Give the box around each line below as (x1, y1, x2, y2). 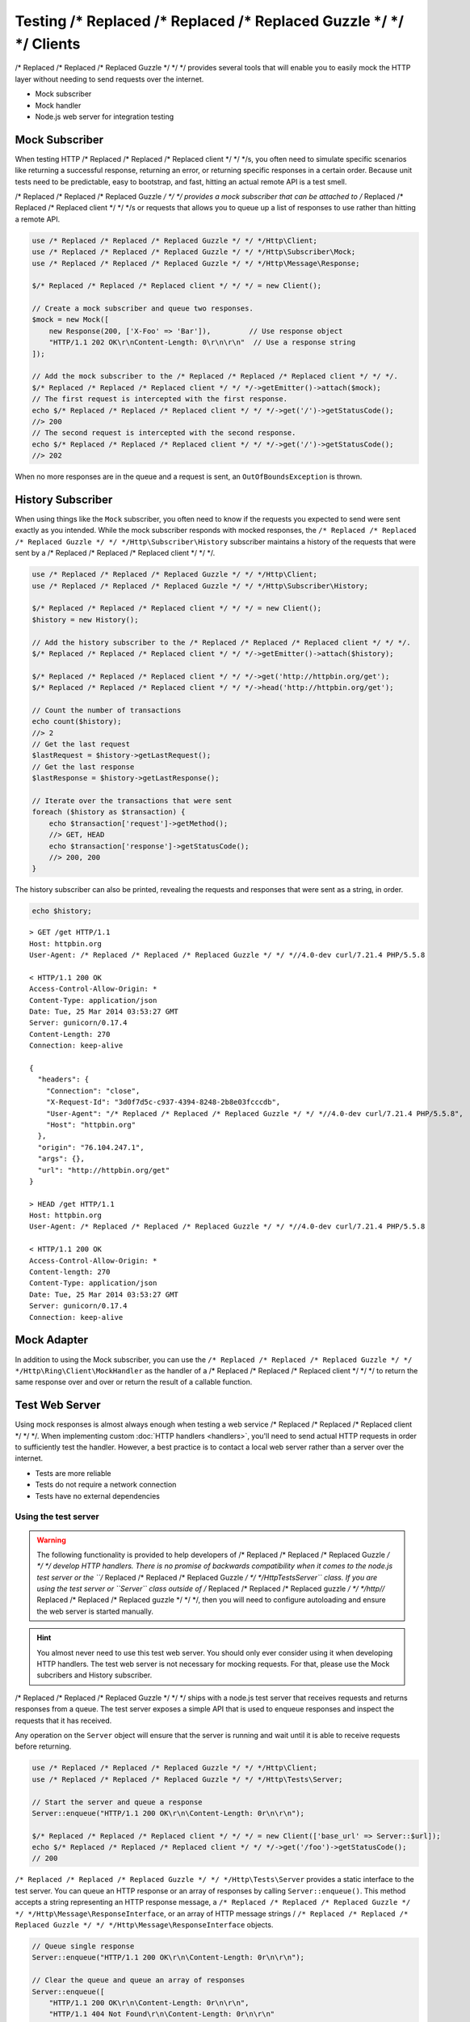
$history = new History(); (31, 615, 139, 624)
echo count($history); (31, 717, 122, 726)
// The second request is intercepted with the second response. (31, 429, 296, 438)
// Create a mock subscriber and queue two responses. (31, 304, 254, 313)
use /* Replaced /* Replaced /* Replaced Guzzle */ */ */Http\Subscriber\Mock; (31, 247, 356, 256)
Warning (36, 1535, 66, 1545)
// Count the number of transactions (31, 705, 182, 715)
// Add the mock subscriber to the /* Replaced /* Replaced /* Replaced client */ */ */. (31, 372, 399, 381)
